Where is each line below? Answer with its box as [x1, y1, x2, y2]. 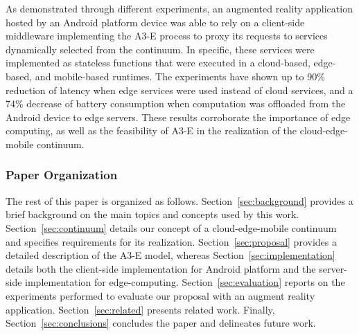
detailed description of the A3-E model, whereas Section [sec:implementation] [6, 248, 335, 262]
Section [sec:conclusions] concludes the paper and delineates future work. [6, 316, 316, 330]
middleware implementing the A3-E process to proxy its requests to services [6, 28, 328, 43]
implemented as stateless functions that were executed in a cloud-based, [6, 55, 310, 70]
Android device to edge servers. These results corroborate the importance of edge [6, 109, 351, 124]
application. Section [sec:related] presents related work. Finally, [6, 302, 275, 316]
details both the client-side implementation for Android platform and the [6, 261, 316, 275]
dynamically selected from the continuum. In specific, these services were [6, 42, 315, 56]
